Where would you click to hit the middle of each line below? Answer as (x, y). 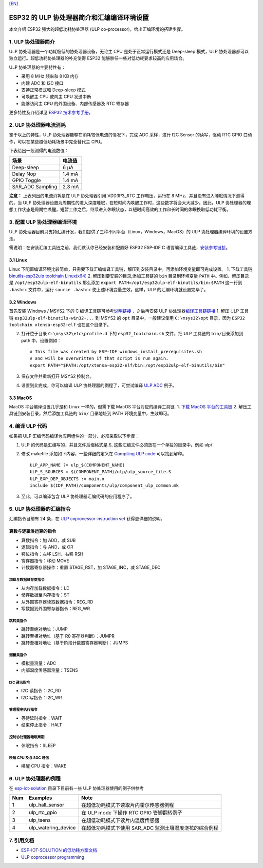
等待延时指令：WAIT (42, 718)
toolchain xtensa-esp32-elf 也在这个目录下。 (60, 324)
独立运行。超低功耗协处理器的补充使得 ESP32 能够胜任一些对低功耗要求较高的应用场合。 (98, 58)
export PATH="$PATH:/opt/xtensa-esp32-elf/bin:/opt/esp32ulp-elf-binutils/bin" (127, 365)
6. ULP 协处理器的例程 (35, 778)
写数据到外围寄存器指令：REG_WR (56, 608)
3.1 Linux (18, 260)
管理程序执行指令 (23, 710)
